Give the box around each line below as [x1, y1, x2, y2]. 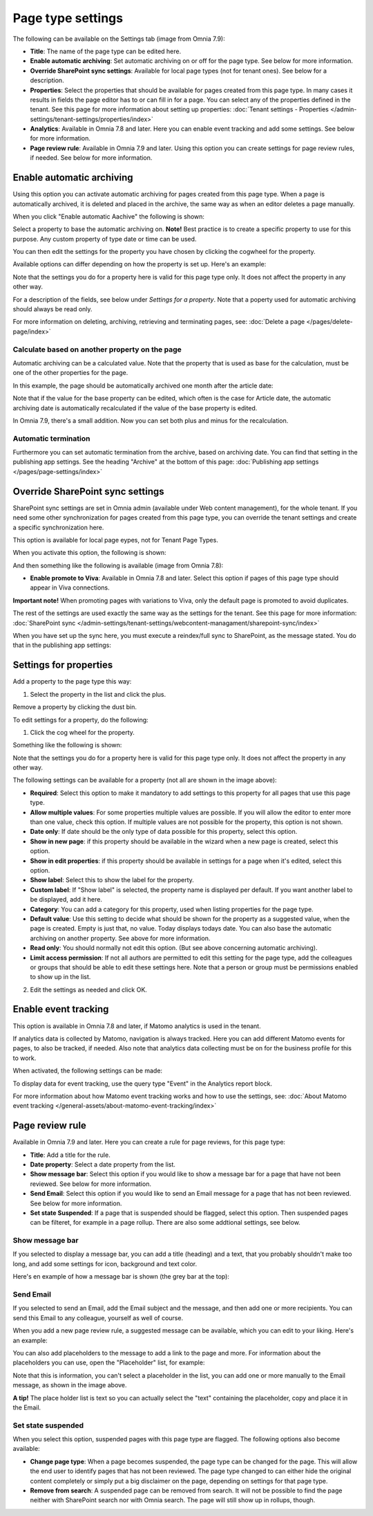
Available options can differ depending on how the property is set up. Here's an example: [12, 260, 267, 268]
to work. [12, 1054, 37, 1062]
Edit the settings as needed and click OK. [30, 985, 148, 994]
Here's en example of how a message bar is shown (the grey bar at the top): [12, 1272, 229, 1281]
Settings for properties [12, 659, 113, 671]
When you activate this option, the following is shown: [12, 549, 166, 557]
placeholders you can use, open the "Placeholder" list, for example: [12, 1358, 205, 1367]
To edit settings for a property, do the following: [12, 715, 149, 724]
